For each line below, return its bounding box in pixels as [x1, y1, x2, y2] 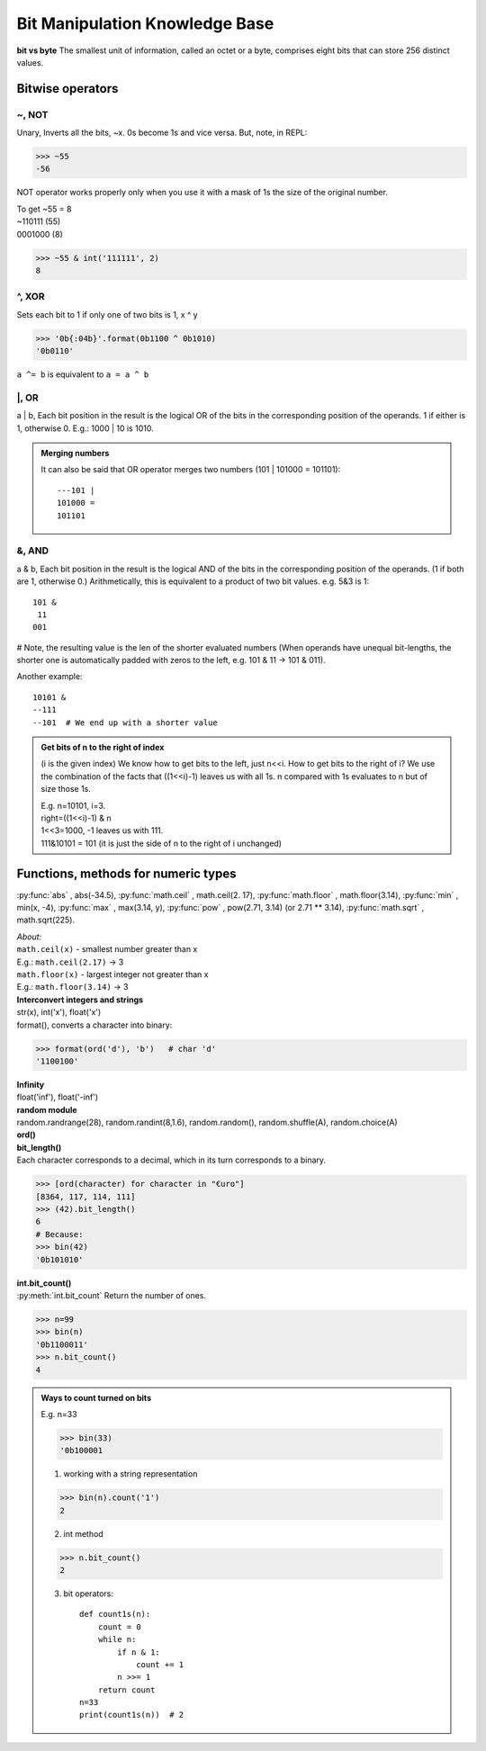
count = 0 [97, 1621, 141, 1632]
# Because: [35, 1229, 84, 1239]
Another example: [16, 671, 83, 682]
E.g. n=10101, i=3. [40, 800, 106, 811]
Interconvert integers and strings [16, 994, 144, 1005]
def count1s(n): [79, 1609, 151, 1620]
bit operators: [63, 1588, 114, 1599]
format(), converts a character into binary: [16, 1019, 173, 1030]
